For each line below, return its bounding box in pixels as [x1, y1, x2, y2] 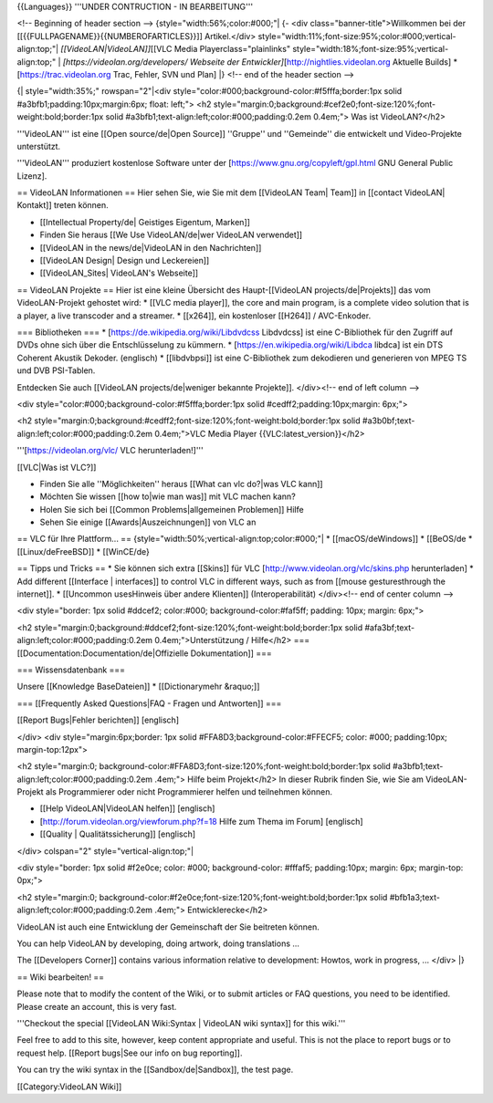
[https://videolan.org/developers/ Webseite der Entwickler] [62, 56, 285, 68]
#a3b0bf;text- [362, 415, 415, 426]
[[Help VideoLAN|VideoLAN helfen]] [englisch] [39, 803, 215, 814]
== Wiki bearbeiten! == [16, 972, 105, 983]
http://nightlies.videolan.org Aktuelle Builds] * [286, 56, 458, 68]
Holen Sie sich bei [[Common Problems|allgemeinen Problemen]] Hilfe [39, 504, 305, 515]
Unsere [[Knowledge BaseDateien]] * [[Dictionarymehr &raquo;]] [16, 681, 260, 692]
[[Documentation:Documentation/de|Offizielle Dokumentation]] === [16, 648, 273, 659]
